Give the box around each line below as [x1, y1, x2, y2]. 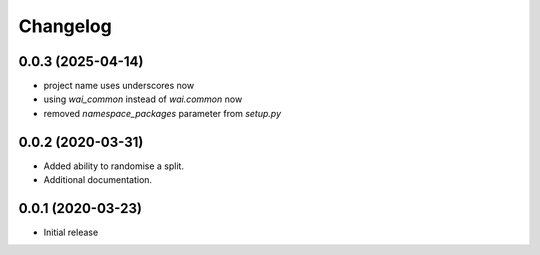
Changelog [18, 15, 112, 37]
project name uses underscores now [43, 80, 195, 92]
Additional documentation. [43, 174, 153, 186]
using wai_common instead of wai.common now [43, 93, 243, 105]
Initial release [43, 226, 99, 239]
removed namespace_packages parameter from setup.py [43, 107, 282, 119]
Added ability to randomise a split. [43, 160, 185, 172]
